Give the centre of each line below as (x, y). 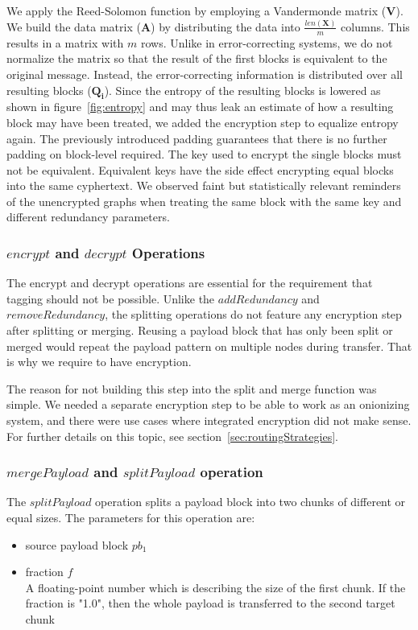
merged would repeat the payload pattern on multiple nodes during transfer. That (209, 346)
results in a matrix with (65, 42)
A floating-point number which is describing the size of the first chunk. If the (215, 587)
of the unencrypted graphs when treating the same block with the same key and (204, 201)
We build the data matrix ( (74, 26)
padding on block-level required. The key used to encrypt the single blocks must (204, 154)
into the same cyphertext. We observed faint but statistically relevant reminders (204, 185)
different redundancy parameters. (88, 217)
